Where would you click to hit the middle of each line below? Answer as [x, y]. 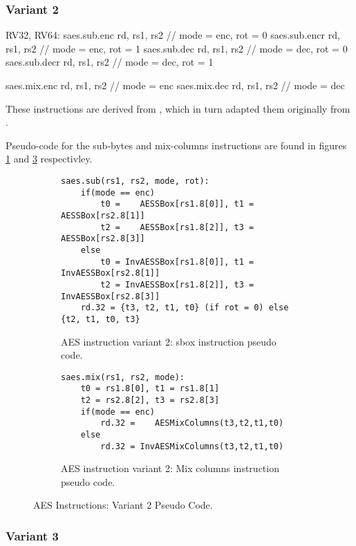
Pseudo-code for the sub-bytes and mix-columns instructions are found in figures [176, 145]
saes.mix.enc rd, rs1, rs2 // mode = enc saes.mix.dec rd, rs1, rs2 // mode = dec [175, 85]
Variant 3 [32, 535]
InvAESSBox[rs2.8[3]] [111, 296]
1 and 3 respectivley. [49, 159]
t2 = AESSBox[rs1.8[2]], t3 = [177, 227]
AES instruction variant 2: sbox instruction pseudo [169, 341]
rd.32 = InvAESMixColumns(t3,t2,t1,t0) [192, 446]
